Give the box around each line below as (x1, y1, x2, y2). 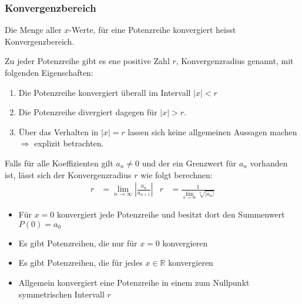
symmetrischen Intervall (18, 288, 105, 300)
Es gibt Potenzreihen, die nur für (18, 236, 137, 249)
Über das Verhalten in (18, 125, 99, 138)
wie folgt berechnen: (140, 168, 213, 181)
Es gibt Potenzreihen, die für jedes (18, 256, 143, 269)
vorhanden (250, 156, 288, 169)
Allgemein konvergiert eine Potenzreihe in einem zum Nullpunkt (18, 276, 250, 289)
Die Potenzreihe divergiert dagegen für (18, 106, 157, 118)
